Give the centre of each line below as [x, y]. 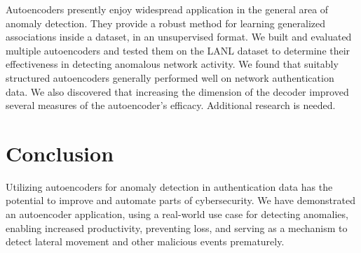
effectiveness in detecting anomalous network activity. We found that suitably [172, 64]
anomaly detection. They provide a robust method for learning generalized [166, 23]
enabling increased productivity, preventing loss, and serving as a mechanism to [177, 227]
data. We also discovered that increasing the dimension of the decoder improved [177, 91]
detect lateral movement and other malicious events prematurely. [145, 241]
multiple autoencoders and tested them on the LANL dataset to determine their [178, 50]
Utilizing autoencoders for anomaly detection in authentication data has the [169, 186]
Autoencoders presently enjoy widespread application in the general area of [167, 9]
